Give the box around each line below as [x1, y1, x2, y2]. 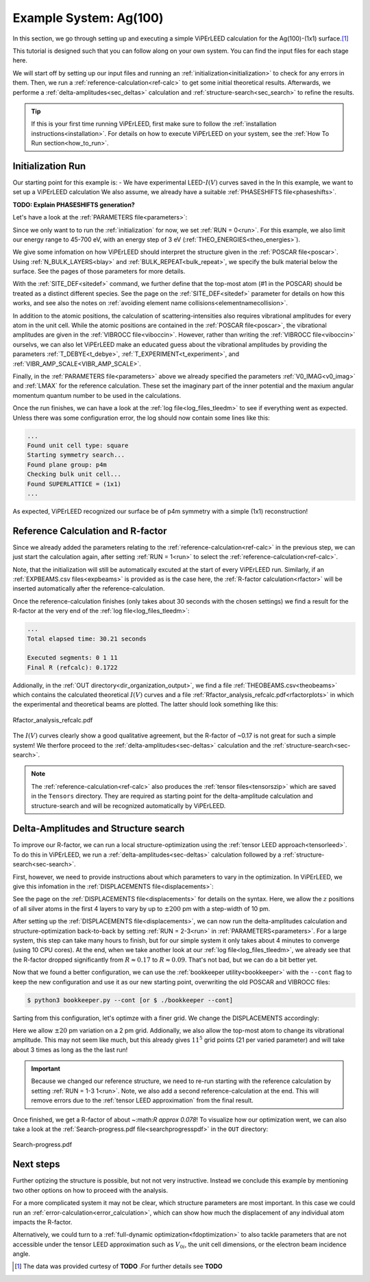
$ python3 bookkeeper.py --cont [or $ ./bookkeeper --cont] [27, 996, 234, 1004]
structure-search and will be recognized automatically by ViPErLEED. [31, 801, 226, 809]
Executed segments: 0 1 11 [27, 654, 118, 662]
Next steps [12, 1159, 60, 1170]
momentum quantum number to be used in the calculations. [12, 391, 182, 399]
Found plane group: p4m [27, 460, 108, 468]
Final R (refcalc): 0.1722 [27, 663, 118, 672]
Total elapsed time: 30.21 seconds [27, 634, 147, 643]
